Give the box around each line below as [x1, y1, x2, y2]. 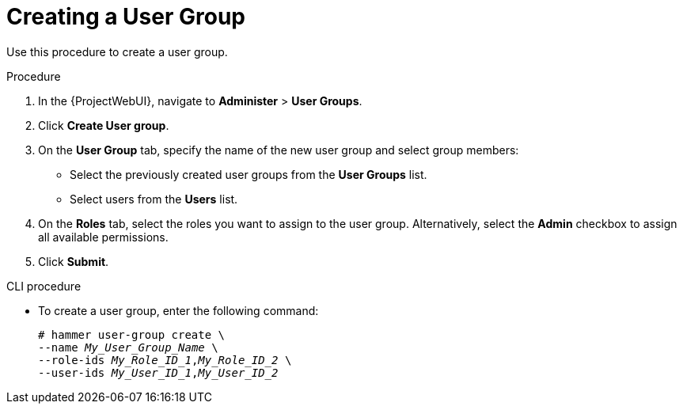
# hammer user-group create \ [38, 328, 226, 341]
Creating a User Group [6, 3, 245, 30]
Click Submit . [38, 254, 109, 268]
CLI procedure [6, 279, 82, 293]
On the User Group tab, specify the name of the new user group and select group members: [38, 142, 519, 157]
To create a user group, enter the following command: [38, 303, 319, 317]
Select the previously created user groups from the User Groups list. [70, 167, 427, 181]
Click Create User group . [38, 118, 169, 132]
